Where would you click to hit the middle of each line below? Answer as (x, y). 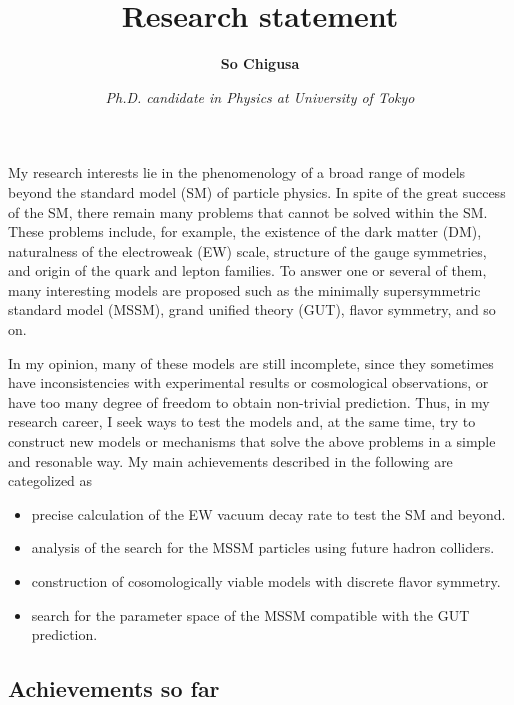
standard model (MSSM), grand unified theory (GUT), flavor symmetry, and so (252, 309)
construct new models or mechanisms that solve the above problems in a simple (252, 441)
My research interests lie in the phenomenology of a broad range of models (237, 172)
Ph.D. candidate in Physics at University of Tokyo (260, 96)
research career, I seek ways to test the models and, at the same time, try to (242, 421)
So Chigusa (260, 63)
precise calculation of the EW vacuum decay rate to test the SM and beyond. (268, 513)
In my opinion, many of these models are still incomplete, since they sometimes (251, 362)
